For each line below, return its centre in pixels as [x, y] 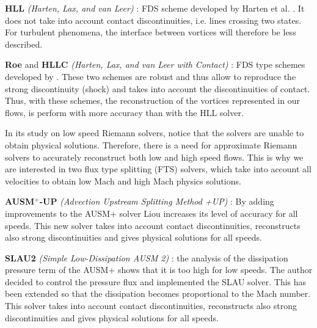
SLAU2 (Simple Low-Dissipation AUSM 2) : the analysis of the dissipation [147, 257]
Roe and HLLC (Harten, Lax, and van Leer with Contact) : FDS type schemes [155, 64]
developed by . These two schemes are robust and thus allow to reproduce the [151, 76]
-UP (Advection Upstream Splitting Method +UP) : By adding [157, 201]
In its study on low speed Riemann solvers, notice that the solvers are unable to [155, 133]
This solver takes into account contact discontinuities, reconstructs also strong [151, 306]
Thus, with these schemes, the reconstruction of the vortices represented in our [152, 100]
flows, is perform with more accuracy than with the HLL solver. [124, 112]
